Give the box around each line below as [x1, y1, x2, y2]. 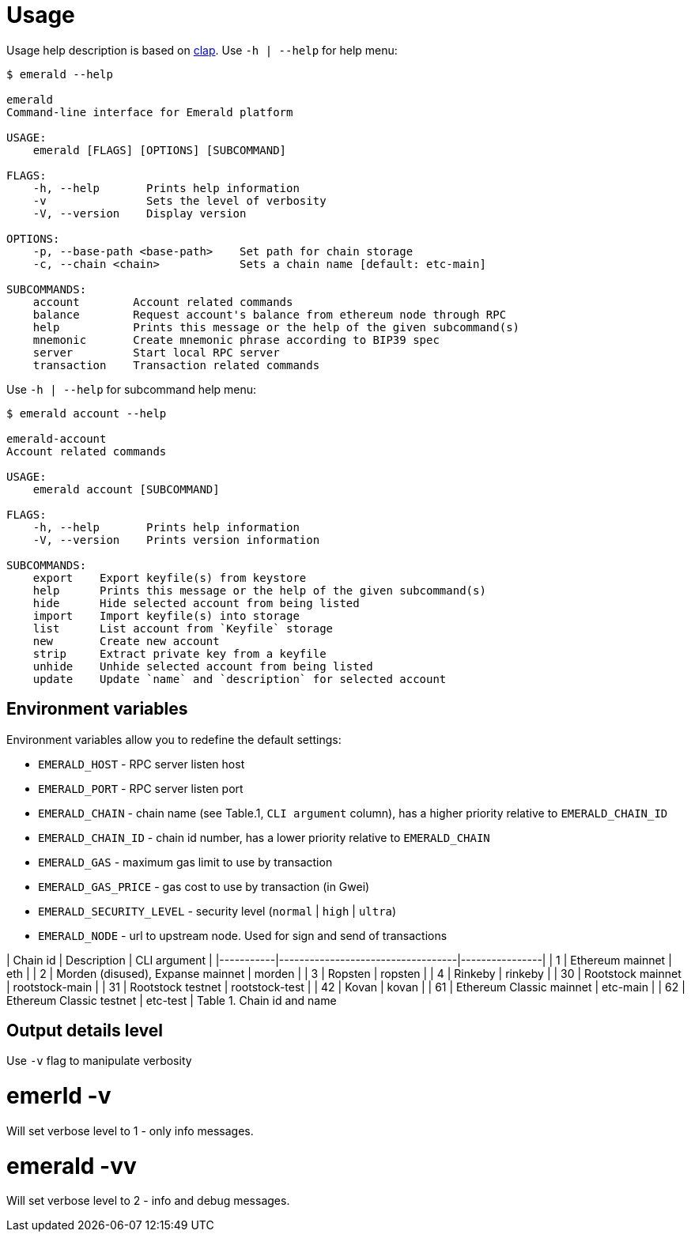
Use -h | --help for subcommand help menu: [6, 382, 257, 396]
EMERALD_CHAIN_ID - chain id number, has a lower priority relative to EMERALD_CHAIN [38, 830, 490, 844]
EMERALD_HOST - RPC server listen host [38, 757, 245, 771]
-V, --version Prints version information [32, 533, 320, 546]
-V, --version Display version [32, 206, 247, 220]
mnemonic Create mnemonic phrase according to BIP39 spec [32, 333, 440, 346]
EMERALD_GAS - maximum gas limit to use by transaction [38, 855, 333, 869]
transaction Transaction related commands [32, 358, 320, 372]
